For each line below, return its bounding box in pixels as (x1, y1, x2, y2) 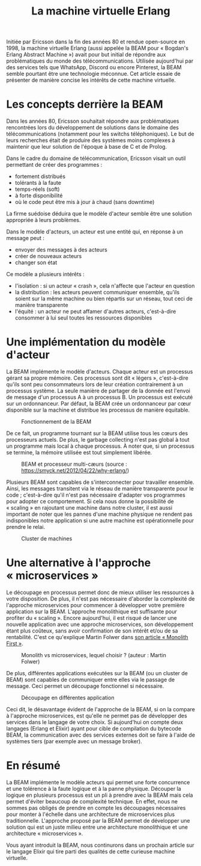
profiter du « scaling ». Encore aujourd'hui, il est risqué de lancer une (6, 614, 177, 621)
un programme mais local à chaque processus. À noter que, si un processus (6, 442, 195, 450)
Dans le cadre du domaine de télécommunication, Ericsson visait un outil (6, 155, 186, 162)
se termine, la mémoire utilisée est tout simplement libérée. (6, 449, 152, 456)
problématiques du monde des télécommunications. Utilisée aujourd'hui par (6, 57, 194, 64)
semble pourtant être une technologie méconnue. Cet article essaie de (6, 70, 181, 78)
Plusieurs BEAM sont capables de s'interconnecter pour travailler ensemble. (6, 478, 194, 486)
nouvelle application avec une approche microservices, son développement (6, 621, 194, 628)
